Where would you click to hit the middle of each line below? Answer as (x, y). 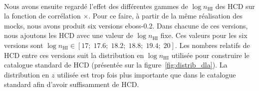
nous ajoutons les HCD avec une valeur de (69, 35)
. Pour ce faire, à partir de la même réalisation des (165, 16)
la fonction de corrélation (42, 16)
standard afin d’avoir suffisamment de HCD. (72, 84)
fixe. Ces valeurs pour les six (204, 35)
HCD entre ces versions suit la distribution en (74, 55)
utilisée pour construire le (210, 55)
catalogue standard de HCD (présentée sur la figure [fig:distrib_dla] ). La (116, 65)
